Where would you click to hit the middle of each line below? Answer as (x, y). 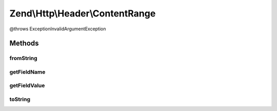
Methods (24, 43)
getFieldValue (27, 86)
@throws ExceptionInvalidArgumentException (58, 29)
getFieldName (27, 72)
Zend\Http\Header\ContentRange (83, 13)
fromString (24, 58)
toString (20, 99)
